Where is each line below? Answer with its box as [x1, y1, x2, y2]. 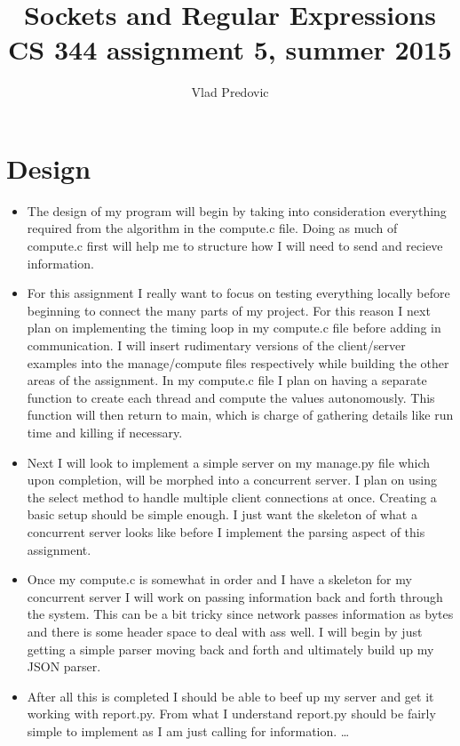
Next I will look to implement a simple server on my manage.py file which [27, 453, 431, 471]
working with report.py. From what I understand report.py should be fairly [27, 704, 436, 723]
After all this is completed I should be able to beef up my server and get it [27, 686, 434, 705]
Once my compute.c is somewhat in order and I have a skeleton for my [27, 570, 412, 589]
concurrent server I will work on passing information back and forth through [27, 587, 443, 606]
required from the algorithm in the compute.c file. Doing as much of [27, 219, 398, 237]
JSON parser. [27, 657, 101, 676]
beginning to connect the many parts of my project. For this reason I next [27, 301, 431, 319]
